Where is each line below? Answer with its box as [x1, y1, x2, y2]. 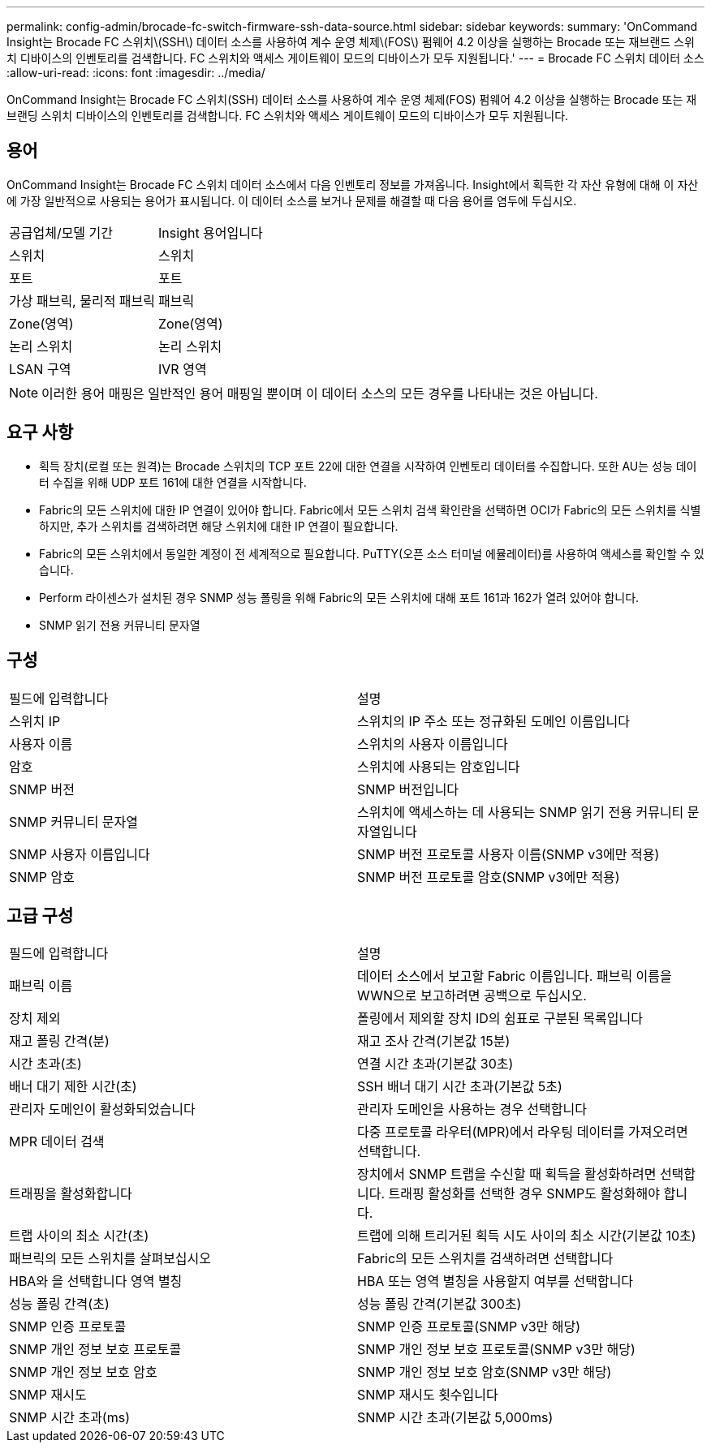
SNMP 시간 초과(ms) [9, 1409, 131, 1426]
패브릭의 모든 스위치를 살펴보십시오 [9, 1250, 212, 1267]
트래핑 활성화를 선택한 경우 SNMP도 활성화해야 [388, 1185, 661, 1202]
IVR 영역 [158, 360, 207, 377]
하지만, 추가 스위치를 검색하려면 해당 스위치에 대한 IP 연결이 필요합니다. [39, 518, 399, 533]
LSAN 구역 [9, 360, 71, 377]
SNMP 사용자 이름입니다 [9, 845, 150, 862]
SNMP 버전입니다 [357, 780, 459, 798]
